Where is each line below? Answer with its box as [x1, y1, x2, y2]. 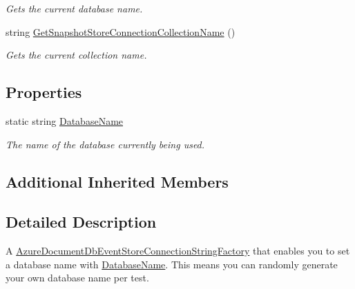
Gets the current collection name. [6, 48, 147, 62]
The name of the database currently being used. [6, 137, 205, 151]
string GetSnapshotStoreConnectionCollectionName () [6, 24, 236, 39]
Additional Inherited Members [6, 170, 229, 192]
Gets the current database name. [6, 1, 143, 15]
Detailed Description [6, 211, 157, 232]
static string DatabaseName [6, 113, 124, 128]
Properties [6, 81, 82, 103]
